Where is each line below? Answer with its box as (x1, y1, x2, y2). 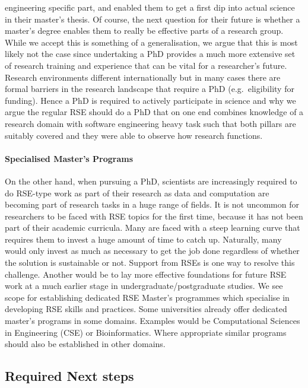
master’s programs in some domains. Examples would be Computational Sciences (5, 314, 300, 327)
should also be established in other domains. (5, 338, 166, 350)
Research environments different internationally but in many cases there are (5, 71, 281, 83)
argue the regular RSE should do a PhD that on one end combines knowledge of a (5, 106, 304, 118)
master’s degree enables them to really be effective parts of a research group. (5, 24, 284, 37)
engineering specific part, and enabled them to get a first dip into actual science (5, 1, 295, 13)
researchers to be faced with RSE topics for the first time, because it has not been (5, 209, 303, 222)
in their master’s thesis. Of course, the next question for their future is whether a (5, 12, 300, 25)
